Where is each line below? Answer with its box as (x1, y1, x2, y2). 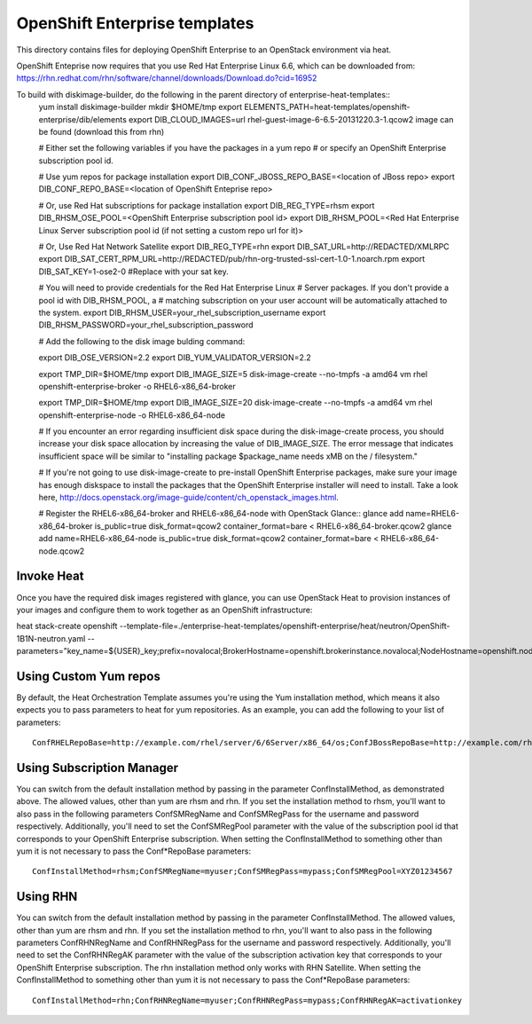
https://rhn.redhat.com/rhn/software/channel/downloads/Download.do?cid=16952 (16, 73, 317, 83)
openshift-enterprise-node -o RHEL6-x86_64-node (38, 409, 226, 421)
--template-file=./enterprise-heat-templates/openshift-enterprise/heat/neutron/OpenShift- (119, 621, 450, 632)
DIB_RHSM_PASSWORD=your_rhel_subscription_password (38, 319, 254, 330)
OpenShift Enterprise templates (16, 13, 254, 33)
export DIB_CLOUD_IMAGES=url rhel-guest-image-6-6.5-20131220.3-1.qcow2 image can (129, 114, 454, 124)
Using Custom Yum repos (16, 668, 161, 683)
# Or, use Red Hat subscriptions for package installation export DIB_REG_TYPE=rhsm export (38, 200, 375, 210)
